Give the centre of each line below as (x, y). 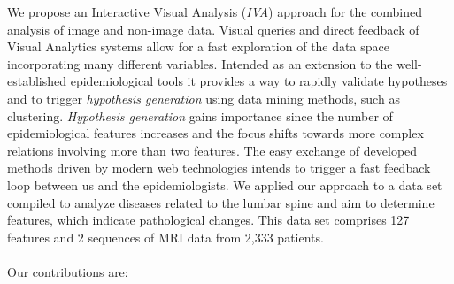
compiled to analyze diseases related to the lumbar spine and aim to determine (221, 202)
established (37, 81)
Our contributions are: (68, 271)
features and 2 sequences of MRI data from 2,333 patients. (165, 237)
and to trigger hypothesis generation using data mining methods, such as (204, 98)
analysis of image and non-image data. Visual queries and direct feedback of (213, 29)
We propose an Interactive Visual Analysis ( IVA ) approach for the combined (215, 12)
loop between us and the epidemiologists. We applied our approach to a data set (225, 184)
